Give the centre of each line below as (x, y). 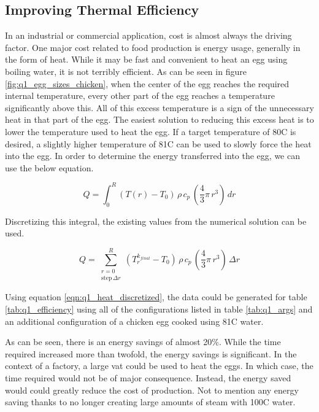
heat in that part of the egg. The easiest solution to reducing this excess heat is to (159, 119)
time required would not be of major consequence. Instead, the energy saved (148, 377)
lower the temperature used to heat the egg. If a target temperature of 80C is (151, 131)
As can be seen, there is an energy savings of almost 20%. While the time (143, 342)
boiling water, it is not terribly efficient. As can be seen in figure (126, 71)
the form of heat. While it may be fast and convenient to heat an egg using (146, 59)
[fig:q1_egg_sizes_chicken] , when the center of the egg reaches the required (147, 83)
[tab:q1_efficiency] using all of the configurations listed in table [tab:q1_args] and (159, 309)
